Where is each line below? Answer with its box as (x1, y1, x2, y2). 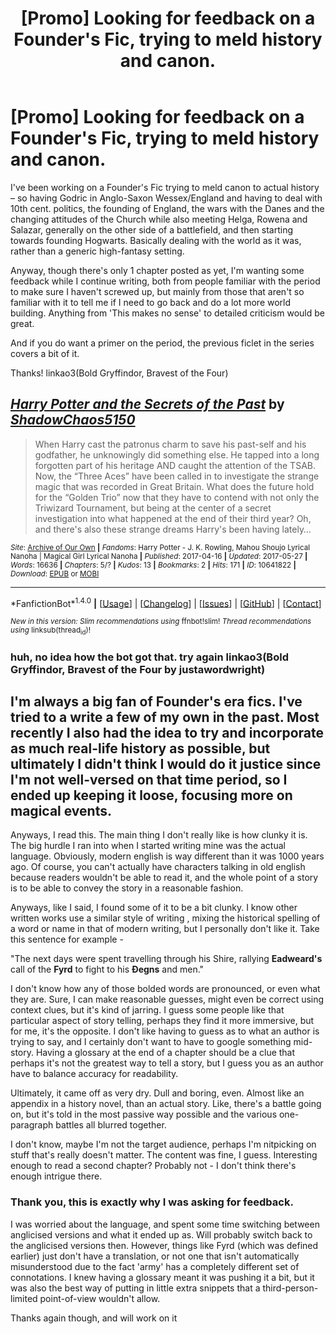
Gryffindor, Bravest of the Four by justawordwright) (10, 662, 266, 676)
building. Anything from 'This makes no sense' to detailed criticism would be (10, 307, 325, 319)
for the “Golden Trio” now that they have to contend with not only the (34, 491, 320, 503)
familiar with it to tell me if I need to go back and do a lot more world (10, 296, 292, 308)
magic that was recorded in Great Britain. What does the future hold (34, 480, 315, 492)
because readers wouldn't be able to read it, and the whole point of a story (10, 872, 319, 884)
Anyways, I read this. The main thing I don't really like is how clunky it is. (10, 829, 308, 841)
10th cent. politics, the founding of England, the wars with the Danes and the (10, 202, 325, 214)
